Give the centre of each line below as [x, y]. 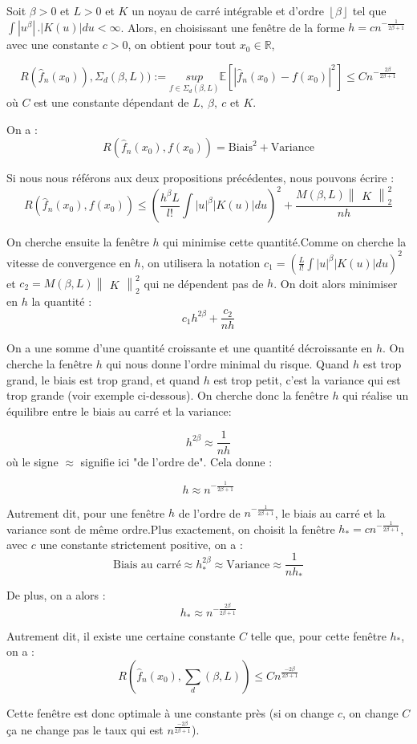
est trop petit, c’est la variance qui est [307, 379]
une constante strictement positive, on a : [141, 544]
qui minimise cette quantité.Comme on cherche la [285, 242]
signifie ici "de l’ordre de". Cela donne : [176, 461]
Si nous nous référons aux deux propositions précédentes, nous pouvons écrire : [200, 178]
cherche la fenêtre [50, 364]
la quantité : [62, 301]
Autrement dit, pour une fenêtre [86, 512]
